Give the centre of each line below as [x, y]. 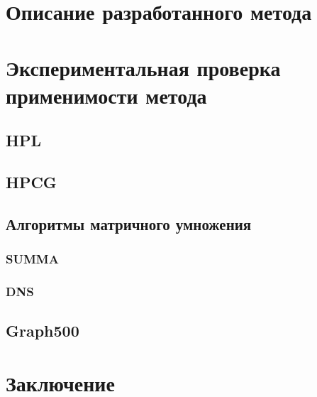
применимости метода [106, 95]
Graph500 [43, 331]
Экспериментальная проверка [143, 67]
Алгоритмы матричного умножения [129, 223]
